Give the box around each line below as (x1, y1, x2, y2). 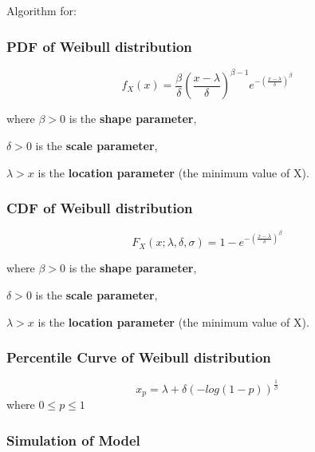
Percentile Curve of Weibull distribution (6, 347, 271, 367)
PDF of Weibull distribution (6, 36, 192, 56)
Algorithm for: (6, 2, 77, 18)
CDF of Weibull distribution (6, 198, 193, 218)
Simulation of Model (6, 430, 140, 450)
